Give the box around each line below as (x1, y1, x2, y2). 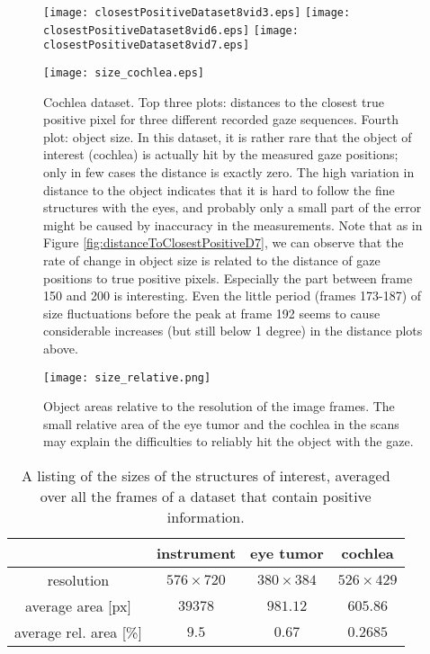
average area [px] (25, 595, 131, 616)
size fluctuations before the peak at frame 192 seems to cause (43, 303, 381, 322)
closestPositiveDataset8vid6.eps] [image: (43, 23, 299, 37)
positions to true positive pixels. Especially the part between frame (43, 268, 413, 287)
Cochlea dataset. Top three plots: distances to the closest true (43, 92, 384, 111)
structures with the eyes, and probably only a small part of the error (43, 198, 422, 217)
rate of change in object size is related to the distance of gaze (43, 250, 381, 269)
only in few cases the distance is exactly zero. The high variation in (43, 163, 415, 181)
